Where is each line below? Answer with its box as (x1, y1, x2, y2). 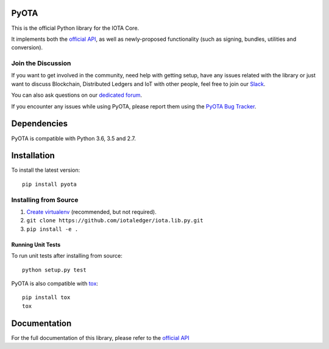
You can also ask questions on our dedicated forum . (11, 91, 143, 99)
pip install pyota (22, 180, 77, 188)
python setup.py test (22, 266, 87, 273)
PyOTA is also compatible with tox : (11, 280, 99, 287)
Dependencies (11, 119, 68, 129)
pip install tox (22, 294, 71, 301)
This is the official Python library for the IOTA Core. (11, 24, 140, 32)
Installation (11, 150, 55, 161)
